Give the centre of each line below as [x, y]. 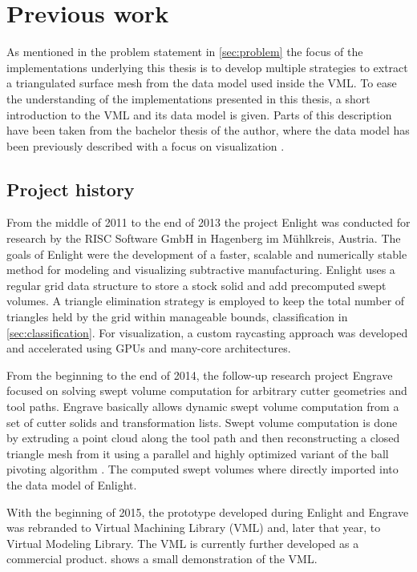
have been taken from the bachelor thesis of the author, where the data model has [208, 130]
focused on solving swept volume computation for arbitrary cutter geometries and [207, 391]
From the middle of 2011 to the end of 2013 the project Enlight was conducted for [208, 222]
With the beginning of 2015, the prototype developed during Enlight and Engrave [208, 512]
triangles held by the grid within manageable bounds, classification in [177, 317]
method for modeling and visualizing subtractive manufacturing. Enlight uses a [201, 270]
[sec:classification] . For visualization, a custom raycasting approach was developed [207, 332]
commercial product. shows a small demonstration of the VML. [162, 559]
